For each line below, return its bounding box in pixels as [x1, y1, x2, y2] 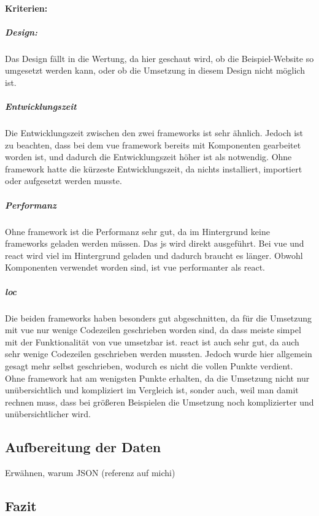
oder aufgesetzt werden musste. [5, 174, 122, 187]
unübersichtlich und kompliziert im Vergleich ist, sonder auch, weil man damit [5, 383, 299, 396]
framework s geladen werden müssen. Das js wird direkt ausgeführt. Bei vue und [5, 237, 304, 250]
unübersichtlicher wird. [5, 407, 91, 420]
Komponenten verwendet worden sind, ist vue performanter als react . [5, 261, 265, 274]
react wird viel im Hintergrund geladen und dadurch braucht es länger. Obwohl [5, 248, 303, 261]
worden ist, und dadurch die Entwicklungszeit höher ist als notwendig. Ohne [5, 150, 292, 163]
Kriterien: [5, 1, 48, 14]
